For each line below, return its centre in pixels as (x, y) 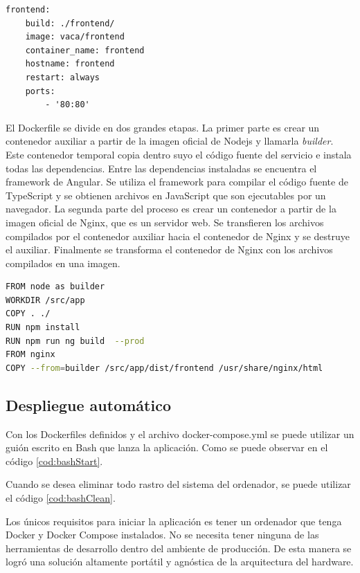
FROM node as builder (55, 287)
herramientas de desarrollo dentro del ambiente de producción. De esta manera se (179, 548)
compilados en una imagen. (63, 263)
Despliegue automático (88, 404)
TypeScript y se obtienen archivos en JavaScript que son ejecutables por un (166, 195)
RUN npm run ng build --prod (75, 341)
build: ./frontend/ (70, 23)
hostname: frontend (70, 64)
